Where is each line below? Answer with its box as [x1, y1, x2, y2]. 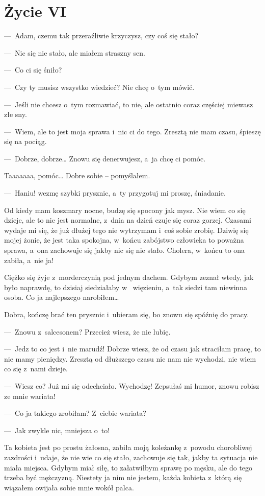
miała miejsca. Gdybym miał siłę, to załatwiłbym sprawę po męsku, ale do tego [4, 462, 253, 473]
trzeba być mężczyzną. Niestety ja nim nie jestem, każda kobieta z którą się [4, 472, 242, 483]
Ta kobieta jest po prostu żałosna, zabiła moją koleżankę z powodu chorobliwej [4, 442, 252, 453]
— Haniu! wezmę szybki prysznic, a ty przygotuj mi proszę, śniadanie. [4, 187, 226, 198]
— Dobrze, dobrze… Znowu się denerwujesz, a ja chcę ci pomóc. [4, 153, 206, 163]
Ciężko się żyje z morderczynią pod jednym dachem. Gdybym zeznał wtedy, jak [4, 272, 254, 282]
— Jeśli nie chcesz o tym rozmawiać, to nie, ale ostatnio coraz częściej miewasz [4, 99, 253, 109]
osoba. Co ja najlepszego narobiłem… [4, 292, 119, 302]
